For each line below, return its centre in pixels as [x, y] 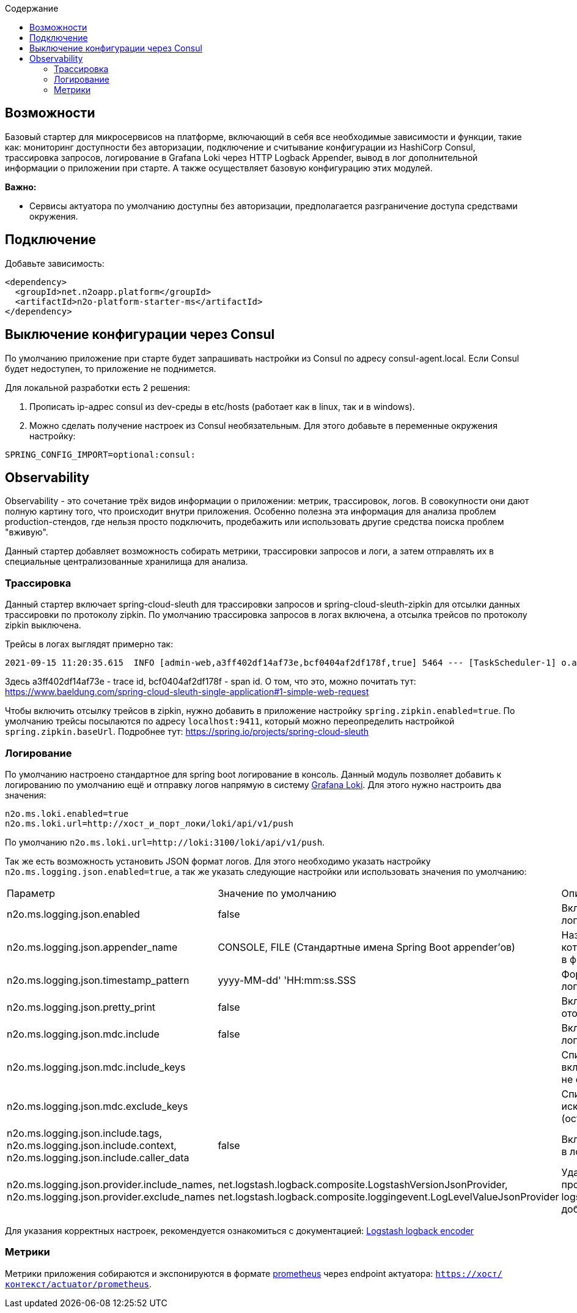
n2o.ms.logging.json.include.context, [92, 1145]
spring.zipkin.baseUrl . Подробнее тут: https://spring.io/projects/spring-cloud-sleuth [187, 732]
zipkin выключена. [43, 625]
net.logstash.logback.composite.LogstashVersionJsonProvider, [363, 1184]
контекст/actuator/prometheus [77, 1284]
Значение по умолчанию [277, 893]
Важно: [21, 187]
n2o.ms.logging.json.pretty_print [81, 1007]
